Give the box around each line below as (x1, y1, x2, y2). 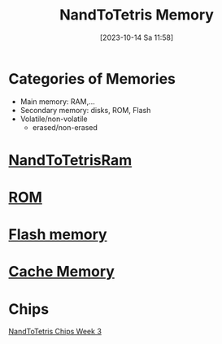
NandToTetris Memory (59, 6, 214, 24)
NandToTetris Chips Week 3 (8, 327, 102, 337)
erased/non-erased (32, 122, 98, 132)
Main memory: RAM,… (20, 96, 95, 107)
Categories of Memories (8, 69, 176, 88)
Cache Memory (8, 263, 115, 281)
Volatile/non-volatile (20, 114, 88, 124)
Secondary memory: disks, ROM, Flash (20, 105, 151, 115)
